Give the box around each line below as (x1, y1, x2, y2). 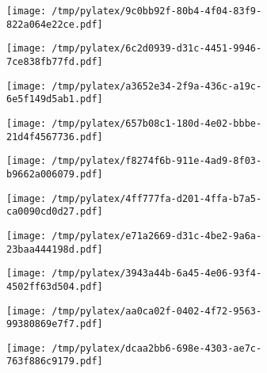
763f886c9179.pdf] (6, 356, 103, 367)
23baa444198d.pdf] (6, 243, 103, 255)
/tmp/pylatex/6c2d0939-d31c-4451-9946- (51, 43, 262, 55)
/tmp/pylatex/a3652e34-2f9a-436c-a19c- (51, 80, 262, 92)
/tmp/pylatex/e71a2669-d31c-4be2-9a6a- (51, 230, 262, 242)
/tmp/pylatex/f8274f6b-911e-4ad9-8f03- (51, 155, 262, 167)
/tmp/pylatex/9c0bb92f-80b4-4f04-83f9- (51, 6, 262, 17)
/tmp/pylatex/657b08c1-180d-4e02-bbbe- (51, 117, 262, 129)
